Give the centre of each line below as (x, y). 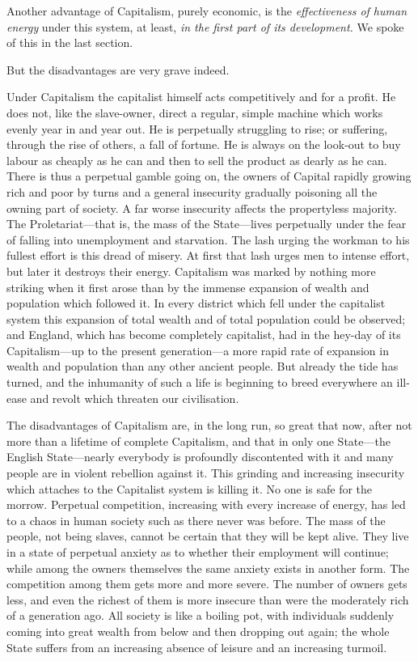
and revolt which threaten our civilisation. (135, 398)
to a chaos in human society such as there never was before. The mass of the (196, 520)
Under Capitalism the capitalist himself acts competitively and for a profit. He (201, 97)
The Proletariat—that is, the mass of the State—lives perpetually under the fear (207, 224)
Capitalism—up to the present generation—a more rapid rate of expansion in (198, 350)
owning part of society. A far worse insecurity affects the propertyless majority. (202, 208)
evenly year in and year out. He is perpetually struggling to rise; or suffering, (197, 128)
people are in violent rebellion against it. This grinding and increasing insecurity (206, 473)
